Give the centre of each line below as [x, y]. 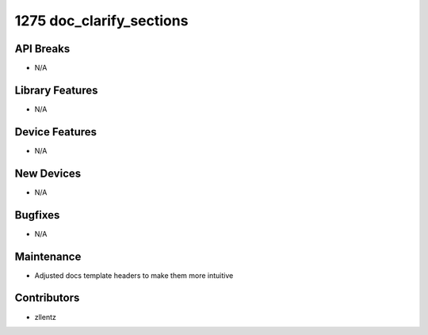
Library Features [56, 90]
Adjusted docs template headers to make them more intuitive [134, 275]
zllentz [46, 317]
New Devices [48, 173]
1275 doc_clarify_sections [101, 21]
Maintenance [48, 256]
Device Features [56, 132]
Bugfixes [37, 215]
